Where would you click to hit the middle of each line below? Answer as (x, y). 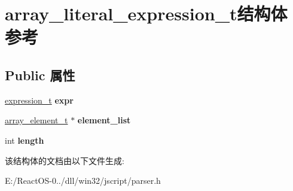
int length (25, 140)
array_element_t (36, 120)
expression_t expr (39, 100)
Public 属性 (40, 75)
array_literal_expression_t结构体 (146, 13)
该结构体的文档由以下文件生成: (65, 160)
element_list (104, 120)
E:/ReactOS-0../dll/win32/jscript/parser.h (83, 181)
